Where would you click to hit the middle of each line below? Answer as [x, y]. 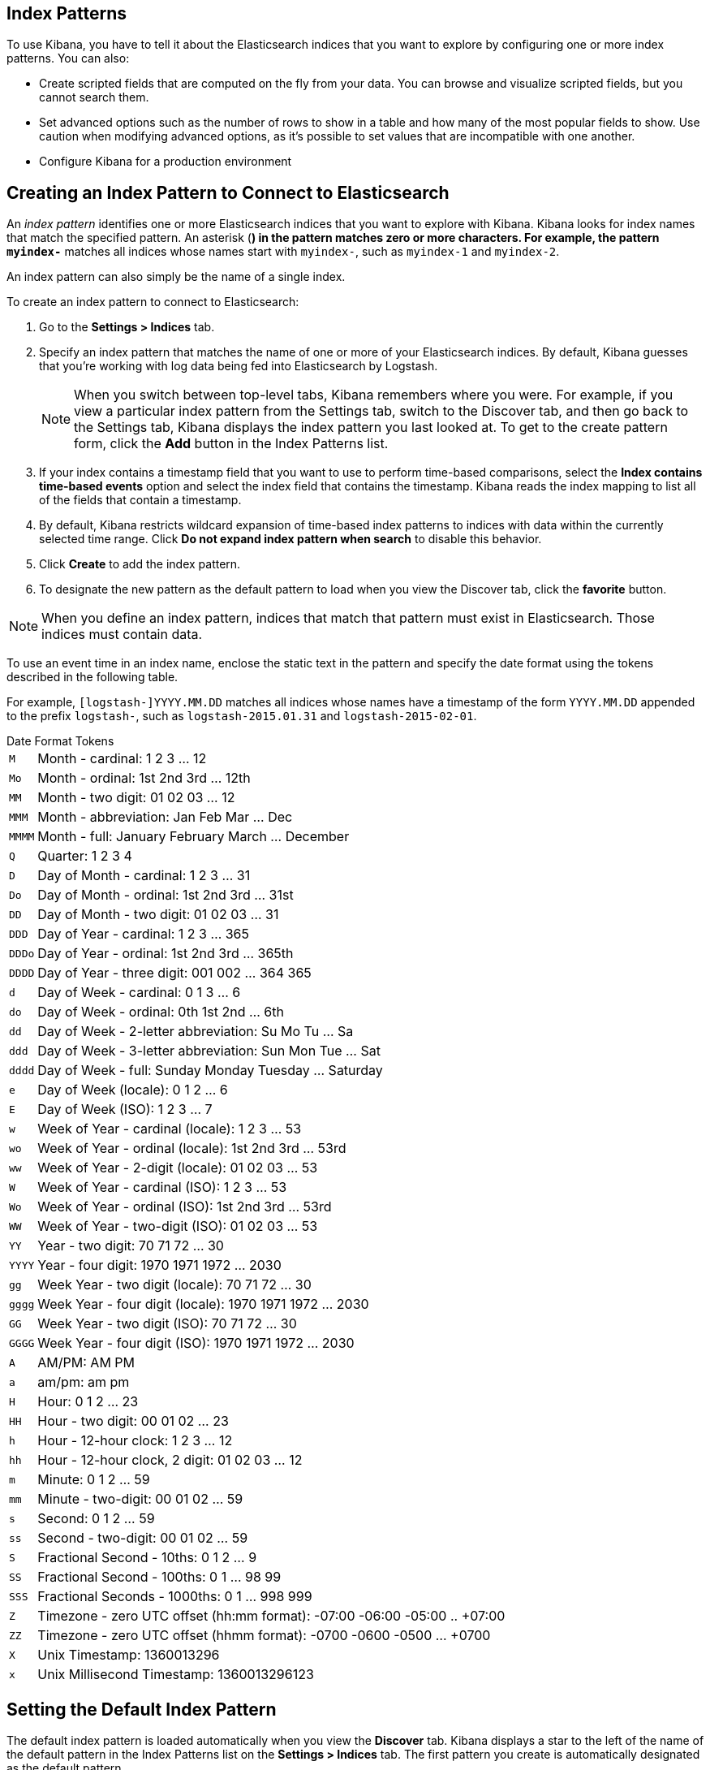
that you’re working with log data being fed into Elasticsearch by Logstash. [239, 366]
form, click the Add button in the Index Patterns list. [231, 444]
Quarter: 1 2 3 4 [85, 856]
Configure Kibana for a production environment [166, 162]
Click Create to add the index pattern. [140, 564]
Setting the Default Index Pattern [142, 1709]
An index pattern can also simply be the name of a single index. [176, 277]
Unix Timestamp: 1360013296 [129, 1655]
